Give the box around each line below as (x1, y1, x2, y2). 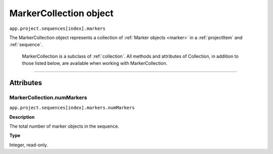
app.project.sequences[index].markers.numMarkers (9, 105, 135, 111)
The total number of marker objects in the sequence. (9, 123, 119, 129)
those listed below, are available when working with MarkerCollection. (22, 60, 168, 66)
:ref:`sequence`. (9, 42, 43, 48)
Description (9, 114, 35, 120)
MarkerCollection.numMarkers (9, 94, 87, 101)
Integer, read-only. (9, 142, 48, 148)
